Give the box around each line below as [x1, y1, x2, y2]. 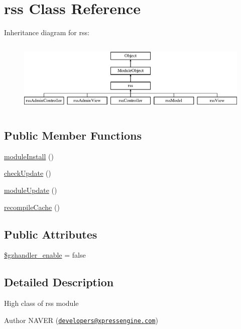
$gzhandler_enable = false [4, 250, 86, 260]
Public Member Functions [4, 127, 142, 143]
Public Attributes [4, 226, 97, 242]
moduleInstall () [4, 151, 54, 161]
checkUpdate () [4, 168, 51, 178]
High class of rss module [4, 298, 79, 308]
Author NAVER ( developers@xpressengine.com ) [4, 314, 158, 325]
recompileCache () [4, 201, 60, 212]
